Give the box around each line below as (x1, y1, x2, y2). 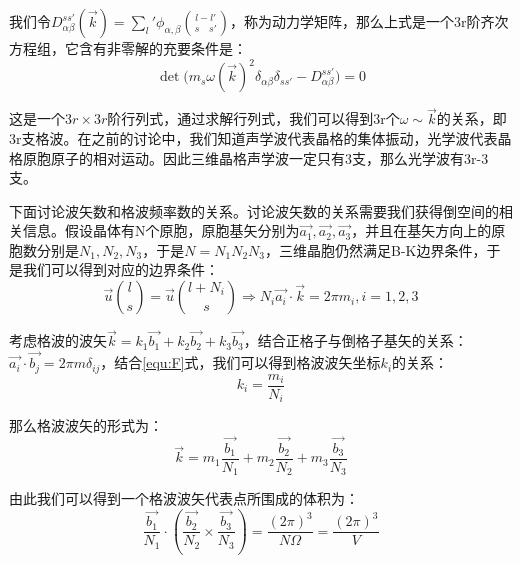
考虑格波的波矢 (9, 330, 107, 351)
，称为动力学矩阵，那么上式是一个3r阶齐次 (229, 11, 509, 31)
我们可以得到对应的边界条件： (22, 259, 219, 280)
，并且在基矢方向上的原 (351, 220, 506, 241)
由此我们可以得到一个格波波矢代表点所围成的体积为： (9, 488, 359, 509)
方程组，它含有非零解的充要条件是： (9, 38, 247, 58)
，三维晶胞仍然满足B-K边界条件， (265, 239, 487, 260)
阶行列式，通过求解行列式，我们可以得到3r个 (107, 108, 400, 129)
